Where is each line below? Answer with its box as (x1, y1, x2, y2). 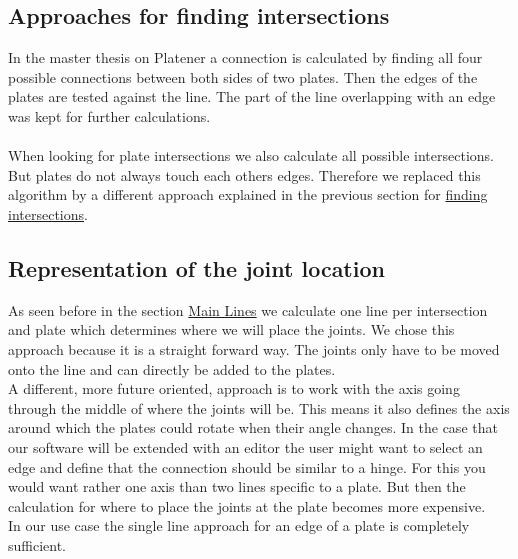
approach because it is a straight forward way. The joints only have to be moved (8, 338, 500, 359)
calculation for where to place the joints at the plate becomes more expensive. (8, 495, 486, 516)
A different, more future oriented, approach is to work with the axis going (8, 378, 460, 399)
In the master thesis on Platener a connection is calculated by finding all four (8, 47, 483, 68)
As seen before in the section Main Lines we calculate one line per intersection (8, 299, 488, 320)
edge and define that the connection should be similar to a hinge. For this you (8, 456, 486, 477)
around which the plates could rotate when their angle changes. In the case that (8, 417, 498, 438)
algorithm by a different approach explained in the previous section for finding (8, 184, 488, 205)
